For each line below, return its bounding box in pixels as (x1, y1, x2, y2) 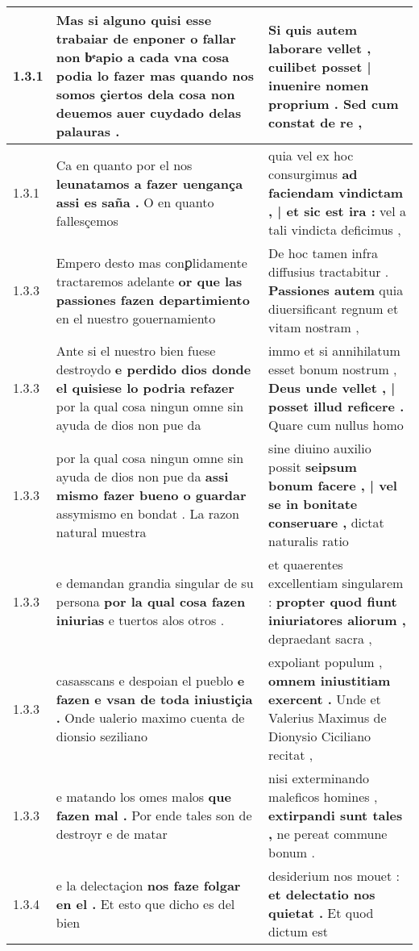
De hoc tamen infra (268, 244, 378, 262)
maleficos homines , (268, 787, 378, 806)
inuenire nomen (268, 75, 369, 94)
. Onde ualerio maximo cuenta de (56, 708, 245, 727)
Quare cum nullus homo (268, 415, 404, 434)
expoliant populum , (268, 653, 383, 671)
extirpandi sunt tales (268, 806, 403, 824)
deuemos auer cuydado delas (56, 103, 242, 122)
